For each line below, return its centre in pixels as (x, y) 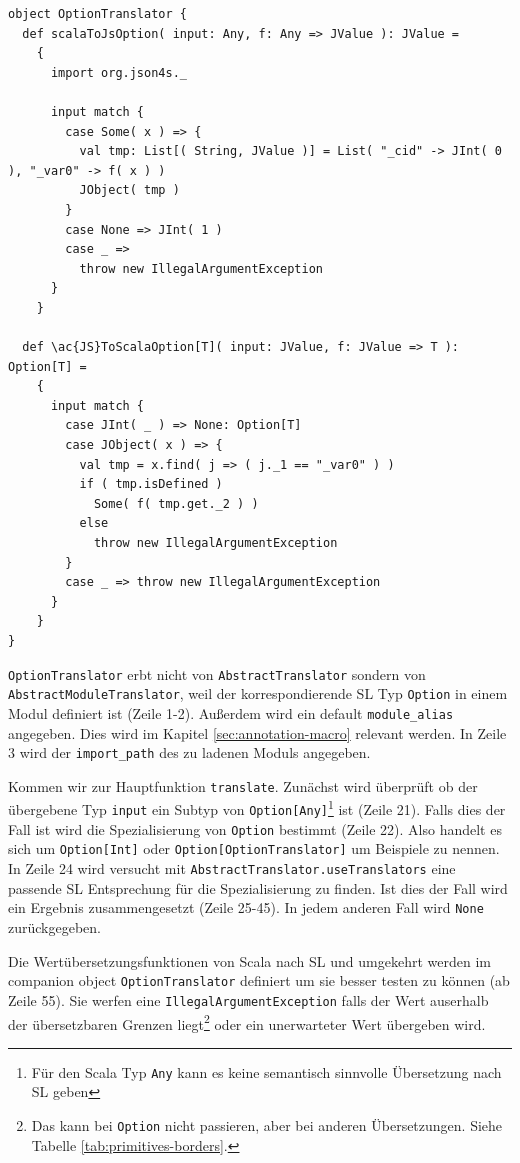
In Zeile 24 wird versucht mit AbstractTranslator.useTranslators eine (232, 868)
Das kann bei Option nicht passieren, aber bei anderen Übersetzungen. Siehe (267, 1125)
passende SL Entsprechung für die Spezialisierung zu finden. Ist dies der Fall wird (258, 887)
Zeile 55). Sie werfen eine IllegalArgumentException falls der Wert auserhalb (248, 999)
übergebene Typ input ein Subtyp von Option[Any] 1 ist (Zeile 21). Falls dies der (257, 808)
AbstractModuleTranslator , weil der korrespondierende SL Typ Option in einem (258, 693)
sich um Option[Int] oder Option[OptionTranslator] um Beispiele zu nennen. (254, 848)
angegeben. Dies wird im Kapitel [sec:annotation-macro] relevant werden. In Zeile (257, 732)
